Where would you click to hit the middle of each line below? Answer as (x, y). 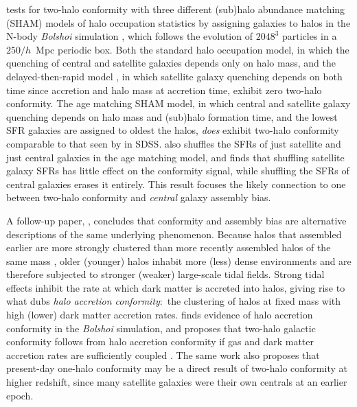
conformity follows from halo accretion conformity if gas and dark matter (160, 341)
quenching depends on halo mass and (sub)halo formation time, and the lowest (172, 116)
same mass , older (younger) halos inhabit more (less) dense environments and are (179, 260)
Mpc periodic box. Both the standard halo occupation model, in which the (193, 49)
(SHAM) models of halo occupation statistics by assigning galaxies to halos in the (178, 22)
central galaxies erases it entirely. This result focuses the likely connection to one (176, 184)
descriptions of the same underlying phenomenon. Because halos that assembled (174, 234)
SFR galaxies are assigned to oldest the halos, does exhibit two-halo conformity (173, 130)
